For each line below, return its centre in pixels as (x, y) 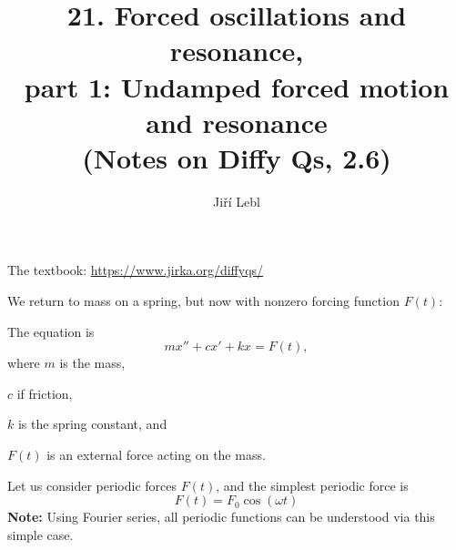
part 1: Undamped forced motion (237, 86)
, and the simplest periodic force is (312, 485)
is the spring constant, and (92, 424)
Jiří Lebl (237, 201)
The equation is (51, 331)
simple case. (41, 534)
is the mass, (92, 363)
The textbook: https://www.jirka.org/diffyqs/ (136, 270)
